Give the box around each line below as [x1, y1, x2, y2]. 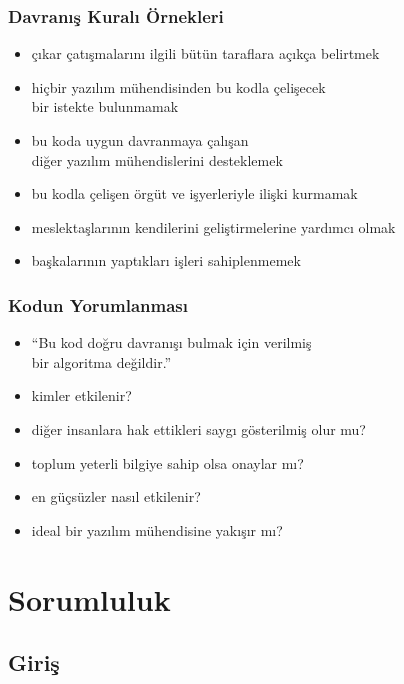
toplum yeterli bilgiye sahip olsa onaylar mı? [31, 452, 304, 473]
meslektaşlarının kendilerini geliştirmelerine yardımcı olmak [31, 216, 396, 237]
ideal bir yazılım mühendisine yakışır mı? [31, 519, 283, 540]
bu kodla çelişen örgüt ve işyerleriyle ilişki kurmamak [31, 183, 358, 204]
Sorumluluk [8, 578, 171, 619]
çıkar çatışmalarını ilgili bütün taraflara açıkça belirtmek [31, 43, 380, 64]
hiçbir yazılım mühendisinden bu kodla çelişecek [31, 76, 326, 97]
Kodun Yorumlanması [8, 292, 188, 317]
